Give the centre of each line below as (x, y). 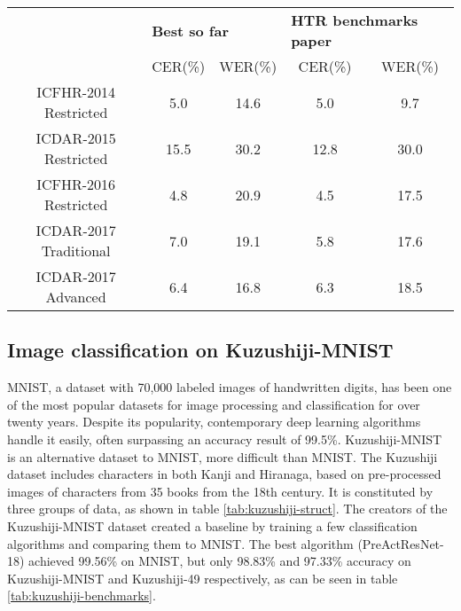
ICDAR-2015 (76, 138)
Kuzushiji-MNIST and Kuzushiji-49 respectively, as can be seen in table (203, 578)
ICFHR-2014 (76, 92)
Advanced (76, 297)
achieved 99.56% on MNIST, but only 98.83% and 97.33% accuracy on (220, 561)
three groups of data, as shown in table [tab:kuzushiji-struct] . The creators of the (227, 509)
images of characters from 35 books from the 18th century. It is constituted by (220, 491)
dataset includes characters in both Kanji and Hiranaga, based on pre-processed (224, 474)
